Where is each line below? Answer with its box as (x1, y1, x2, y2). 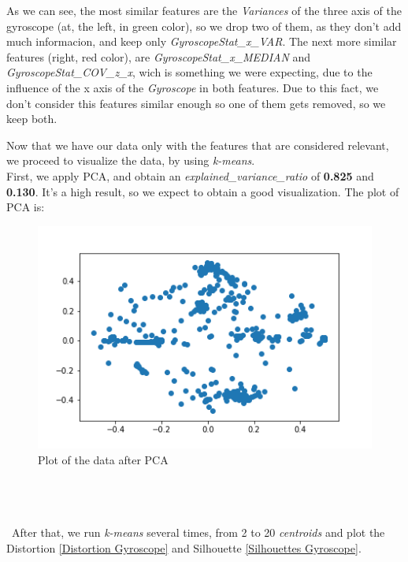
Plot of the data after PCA (38, 451, 169, 467)
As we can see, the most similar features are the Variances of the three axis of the (6, 2, 402, 18)
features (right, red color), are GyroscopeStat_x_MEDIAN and (6, 48, 311, 65)
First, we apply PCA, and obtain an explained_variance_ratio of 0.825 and (6, 167, 374, 184)
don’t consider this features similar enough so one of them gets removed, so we (6, 95, 386, 111)
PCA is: (6, 199, 45, 215)
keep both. (6, 110, 57, 127)
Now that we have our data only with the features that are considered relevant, (6, 136, 389, 153)
